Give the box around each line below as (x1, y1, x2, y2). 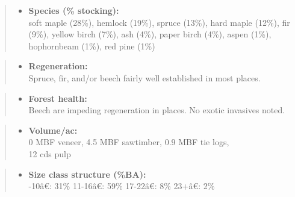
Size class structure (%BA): (28, 167, 146, 180)
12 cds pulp (28, 147, 71, 160)
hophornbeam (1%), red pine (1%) (28, 39, 155, 52)
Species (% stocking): (28, 4, 119, 16)
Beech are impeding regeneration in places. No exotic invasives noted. (28, 104, 285, 116)
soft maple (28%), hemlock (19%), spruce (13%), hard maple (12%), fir (28, 16, 290, 28)
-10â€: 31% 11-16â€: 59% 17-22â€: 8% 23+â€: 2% (28, 180, 215, 192)
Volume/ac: (28, 124, 78, 136)
